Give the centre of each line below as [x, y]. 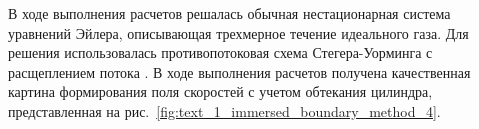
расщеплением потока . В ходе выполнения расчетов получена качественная [239, 71]
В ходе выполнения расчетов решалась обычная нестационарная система [229, 13]
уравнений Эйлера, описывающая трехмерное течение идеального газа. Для [238, 32]
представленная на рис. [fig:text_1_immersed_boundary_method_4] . [224, 110]
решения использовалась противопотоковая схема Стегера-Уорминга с [220, 52]
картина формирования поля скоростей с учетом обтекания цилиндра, [220, 91]
